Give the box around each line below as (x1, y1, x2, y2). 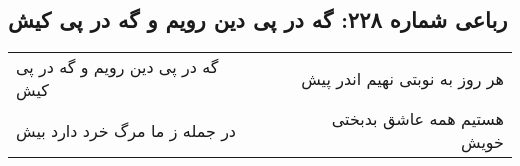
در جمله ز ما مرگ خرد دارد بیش (16, 118, 236, 142)
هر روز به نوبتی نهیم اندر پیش (301, 66, 504, 90)
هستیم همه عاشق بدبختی (331, 107, 504, 131)
